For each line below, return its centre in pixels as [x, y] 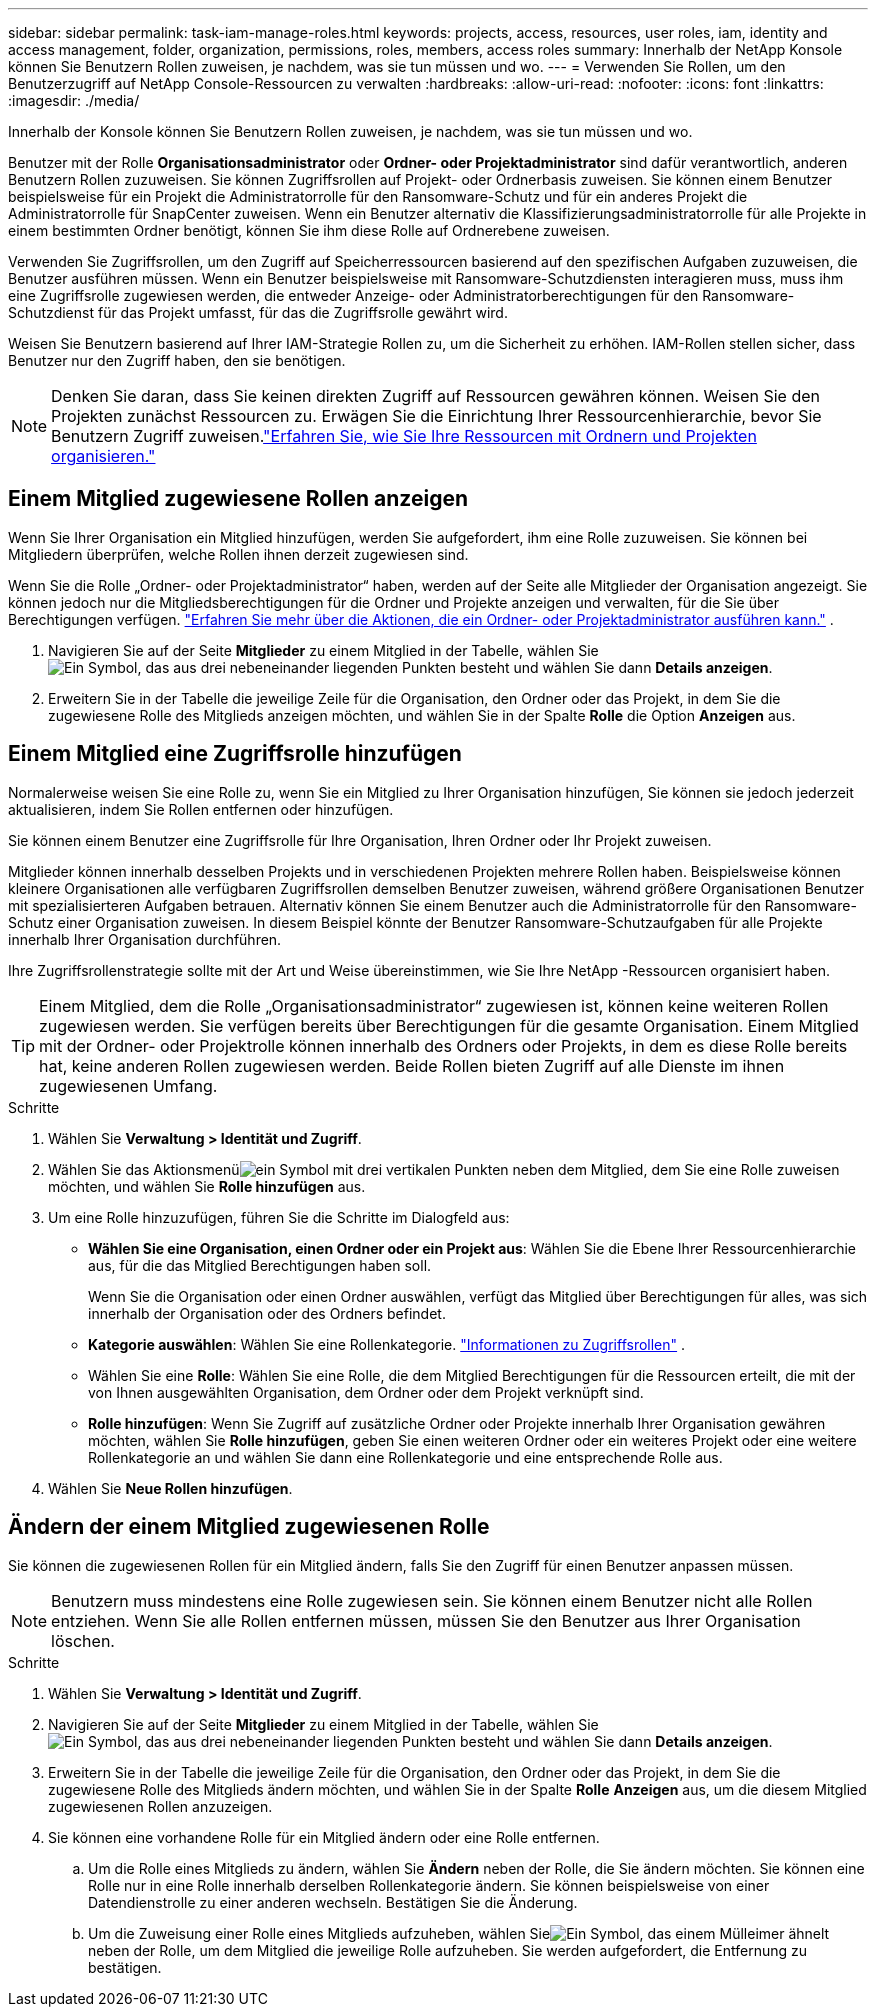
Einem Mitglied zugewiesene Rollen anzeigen [238, 499]
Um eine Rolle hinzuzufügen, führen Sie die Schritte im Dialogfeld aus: [279, 1217]
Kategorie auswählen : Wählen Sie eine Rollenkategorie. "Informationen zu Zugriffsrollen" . [387, 1344]
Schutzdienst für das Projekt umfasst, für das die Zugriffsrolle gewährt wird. [258, 312]
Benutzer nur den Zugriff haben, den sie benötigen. [177, 360]
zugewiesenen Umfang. [128, 1085]
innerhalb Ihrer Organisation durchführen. [145, 939]
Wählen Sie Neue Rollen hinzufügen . [170, 1488]
